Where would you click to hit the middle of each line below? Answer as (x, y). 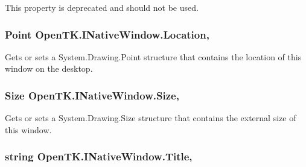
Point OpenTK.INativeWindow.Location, (107, 34)
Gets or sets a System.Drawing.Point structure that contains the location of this (153, 56)
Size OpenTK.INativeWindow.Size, (92, 95)
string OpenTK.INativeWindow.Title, (99, 156)
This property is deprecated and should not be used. (102, 7)
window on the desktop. (49, 68)
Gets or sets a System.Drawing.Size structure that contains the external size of (151, 118)
